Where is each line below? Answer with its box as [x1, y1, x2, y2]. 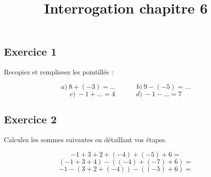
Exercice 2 [4, 112, 57, 127]
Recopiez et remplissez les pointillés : [4, 67, 114, 77]
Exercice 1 [4, 44, 57, 59]
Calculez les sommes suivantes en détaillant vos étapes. [4, 134, 167, 144]
